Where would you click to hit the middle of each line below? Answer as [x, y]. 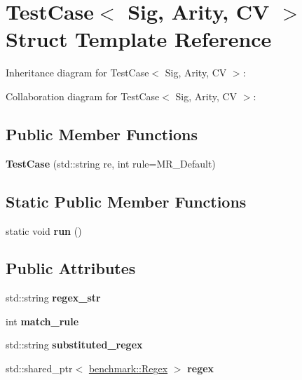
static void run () [44, 230]
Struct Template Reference [139, 39]
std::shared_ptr [39, 368]
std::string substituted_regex [74, 345]
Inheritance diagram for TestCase [77, 73]
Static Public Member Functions [126, 201]
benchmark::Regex [128, 368]
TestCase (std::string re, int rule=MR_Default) [111, 163]
